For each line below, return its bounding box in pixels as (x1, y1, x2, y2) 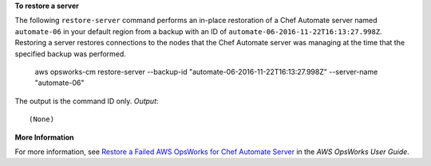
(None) (29, 115, 55, 124)
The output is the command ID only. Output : (14, 96, 159, 106)
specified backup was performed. (14, 48, 127, 59)
